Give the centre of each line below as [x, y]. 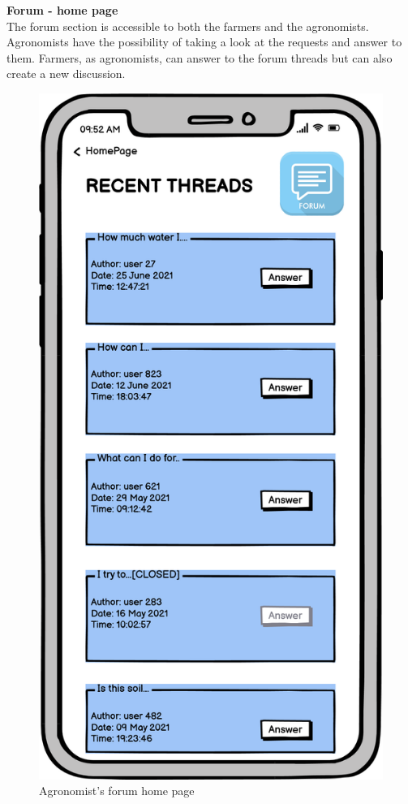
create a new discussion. [66, 73]
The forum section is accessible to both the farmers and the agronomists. [188, 26]
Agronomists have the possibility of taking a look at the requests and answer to [204, 42]
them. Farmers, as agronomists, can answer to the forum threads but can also [200, 57]
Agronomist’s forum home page [117, 791]
